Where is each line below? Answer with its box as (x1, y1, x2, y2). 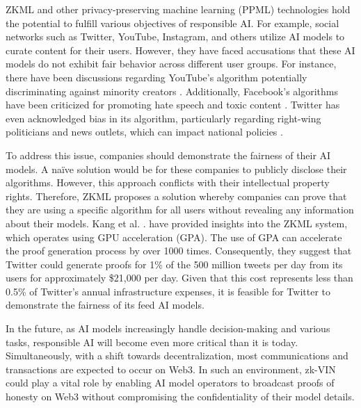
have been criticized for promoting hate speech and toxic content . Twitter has (6, 97, 340, 112)
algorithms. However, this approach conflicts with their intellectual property (6, 175, 330, 190)
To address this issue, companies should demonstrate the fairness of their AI (6, 147, 331, 162)
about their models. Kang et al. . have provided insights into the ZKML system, (6, 215, 348, 230)
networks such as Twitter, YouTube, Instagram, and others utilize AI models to (6, 29, 345, 44)
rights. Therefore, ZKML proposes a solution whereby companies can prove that (6, 188, 347, 203)
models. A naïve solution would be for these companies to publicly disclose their (6, 161, 347, 176)
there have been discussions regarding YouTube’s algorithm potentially (6, 70, 307, 84)
